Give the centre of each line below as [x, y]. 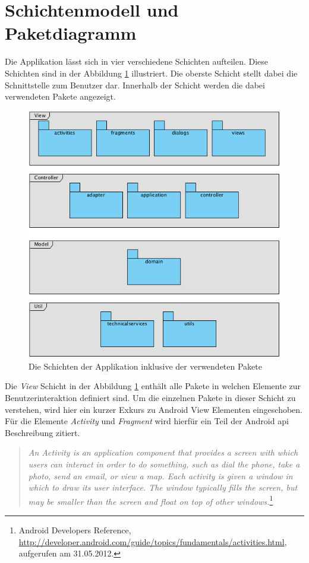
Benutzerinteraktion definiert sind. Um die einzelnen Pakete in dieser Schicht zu [150, 397]
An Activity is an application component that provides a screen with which [163, 452]
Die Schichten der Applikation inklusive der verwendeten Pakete [145, 366]
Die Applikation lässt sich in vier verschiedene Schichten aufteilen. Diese [137, 61]
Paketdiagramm [71, 33]
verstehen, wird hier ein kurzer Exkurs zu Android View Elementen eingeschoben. [154, 409]
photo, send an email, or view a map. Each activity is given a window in [160, 475]
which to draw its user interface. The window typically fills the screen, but [163, 487]
